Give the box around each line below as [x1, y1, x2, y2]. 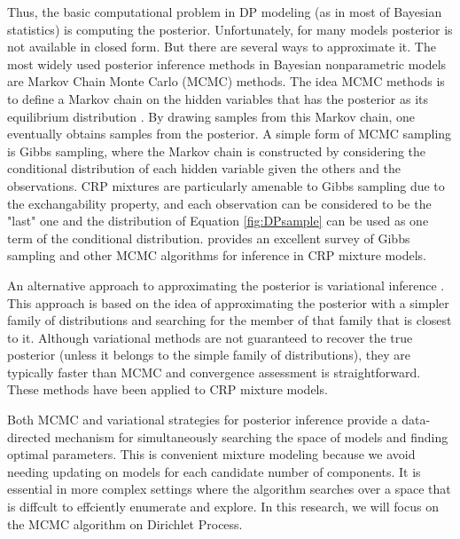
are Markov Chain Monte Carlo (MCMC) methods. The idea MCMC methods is [7, 72, 445, 91]
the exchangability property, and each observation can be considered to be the [7, 194, 432, 212]
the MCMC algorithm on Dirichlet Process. [7, 514, 243, 533]
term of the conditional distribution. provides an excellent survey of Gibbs [7, 228, 410, 247]
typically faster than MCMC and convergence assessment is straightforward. [7, 362, 421, 381]
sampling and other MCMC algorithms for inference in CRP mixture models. [7, 246, 426, 265]
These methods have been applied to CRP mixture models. [7, 380, 328, 399]
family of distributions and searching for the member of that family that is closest [7, 311, 452, 329]
